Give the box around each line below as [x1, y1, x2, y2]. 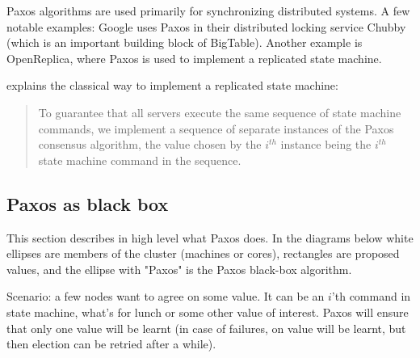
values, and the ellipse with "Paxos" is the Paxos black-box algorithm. [6, 260, 352, 277]
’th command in [331, 288, 411, 305]
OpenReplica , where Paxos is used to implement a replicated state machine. [6, 49, 382, 66]
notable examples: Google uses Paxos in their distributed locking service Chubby [6, 18, 406, 35]
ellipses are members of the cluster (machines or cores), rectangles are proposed [6, 245, 400, 262]
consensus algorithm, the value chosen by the [38, 136, 262, 153]
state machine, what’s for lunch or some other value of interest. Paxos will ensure [6, 303, 409, 320]
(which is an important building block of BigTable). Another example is [6, 34, 363, 51]
